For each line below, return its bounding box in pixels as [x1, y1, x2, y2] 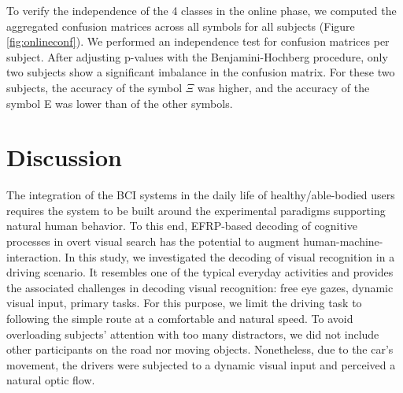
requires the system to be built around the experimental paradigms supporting [6, 202, 386, 218]
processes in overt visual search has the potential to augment [6, 233, 300, 250]
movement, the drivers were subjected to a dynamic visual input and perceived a [6, 356, 396, 373]
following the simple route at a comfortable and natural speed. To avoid [6, 310, 353, 327]
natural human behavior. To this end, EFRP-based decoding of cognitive [6, 217, 357, 234]
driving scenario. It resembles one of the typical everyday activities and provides [6, 264, 394, 280]
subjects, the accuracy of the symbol [6, 79, 183, 95]
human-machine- [303, 233, 383, 250]
